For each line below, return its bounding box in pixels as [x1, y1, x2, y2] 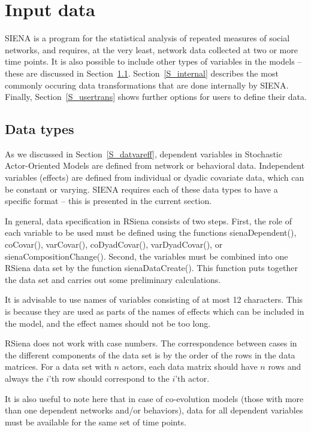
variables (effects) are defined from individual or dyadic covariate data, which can [5, 171, 304, 184]
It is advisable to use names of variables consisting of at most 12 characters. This [5, 293, 303, 306]
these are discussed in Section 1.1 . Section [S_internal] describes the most [5, 66, 279, 79]
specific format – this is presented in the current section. [5, 194, 212, 207]
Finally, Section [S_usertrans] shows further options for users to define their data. [5, 90, 307, 103]
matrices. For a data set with [5, 360, 111, 373]
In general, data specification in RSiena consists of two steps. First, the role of [5, 214, 292, 227]
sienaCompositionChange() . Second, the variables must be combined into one [5, 250, 288, 262]
